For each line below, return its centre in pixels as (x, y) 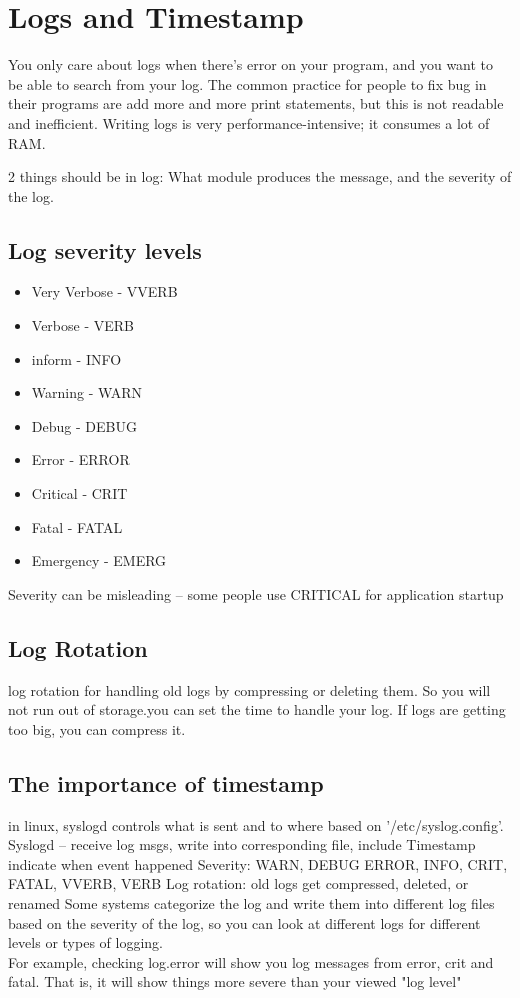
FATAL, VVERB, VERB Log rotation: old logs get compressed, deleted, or (238, 883)
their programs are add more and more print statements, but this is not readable (256, 103)
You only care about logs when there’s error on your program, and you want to (251, 64)
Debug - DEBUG (84, 425)
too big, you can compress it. (97, 728)
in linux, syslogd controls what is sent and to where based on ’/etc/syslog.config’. (256, 824)
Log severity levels (105, 249)
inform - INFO (76, 358)
